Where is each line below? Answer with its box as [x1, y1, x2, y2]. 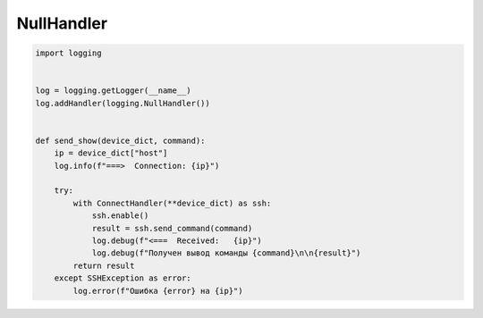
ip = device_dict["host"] [54, 148, 168, 158]
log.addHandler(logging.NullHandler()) [35, 98, 210, 108]
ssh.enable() [91, 211, 149, 221]
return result [72, 260, 135, 271]
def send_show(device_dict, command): [35, 135, 206, 146]
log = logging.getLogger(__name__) [35, 86, 191, 96]
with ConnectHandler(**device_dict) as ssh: [72, 197, 272, 208]
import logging [35, 48, 102, 58]
